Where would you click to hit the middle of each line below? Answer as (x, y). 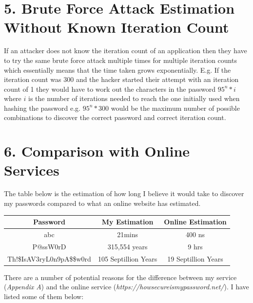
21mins (128, 234)
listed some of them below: (44, 296)
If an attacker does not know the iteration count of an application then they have (126, 50)
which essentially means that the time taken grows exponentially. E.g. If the (117, 70)
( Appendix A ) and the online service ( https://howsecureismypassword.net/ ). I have (126, 287)
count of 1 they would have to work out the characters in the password (110, 89)
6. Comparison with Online (97, 151)
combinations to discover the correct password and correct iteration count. (115, 117)
